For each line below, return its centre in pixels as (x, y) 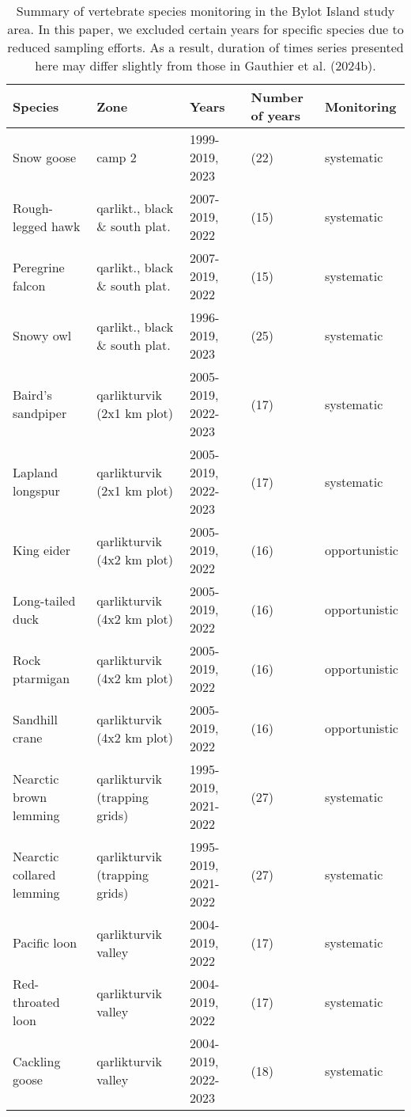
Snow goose (45, 157)
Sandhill (35, 719)
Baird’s (32, 395)
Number (277, 97)
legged (30, 226)
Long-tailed (44, 600)
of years (275, 115)
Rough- (33, 207)
